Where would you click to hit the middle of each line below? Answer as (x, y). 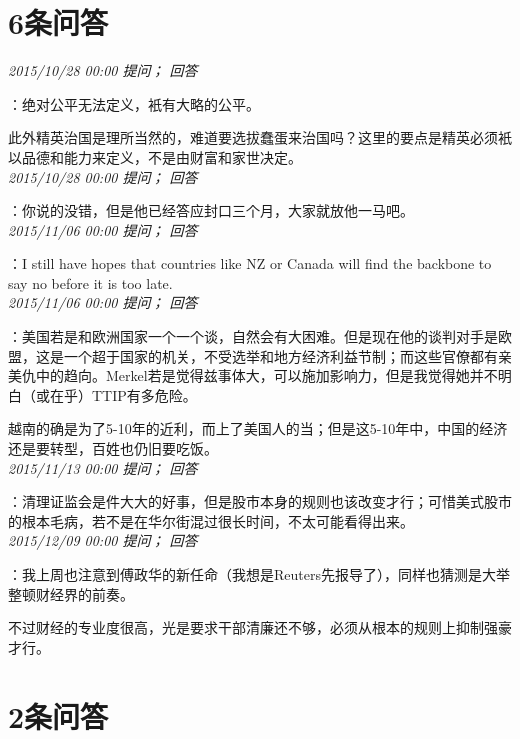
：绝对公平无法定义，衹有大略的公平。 (134, 103)
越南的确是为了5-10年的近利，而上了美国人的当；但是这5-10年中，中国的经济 (258, 428)
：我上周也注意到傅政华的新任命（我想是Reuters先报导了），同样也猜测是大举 (259, 574)
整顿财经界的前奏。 (71, 593)
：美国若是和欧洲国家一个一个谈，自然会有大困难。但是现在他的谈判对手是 (253, 336)
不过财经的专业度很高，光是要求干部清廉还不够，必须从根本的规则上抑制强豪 (260, 627)
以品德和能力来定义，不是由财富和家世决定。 (155, 156)
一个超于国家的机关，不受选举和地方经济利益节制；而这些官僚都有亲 (287, 355)
